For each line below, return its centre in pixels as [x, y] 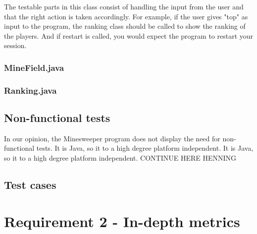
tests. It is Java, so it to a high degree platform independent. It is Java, [145, 148]
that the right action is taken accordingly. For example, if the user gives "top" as [126, 16]
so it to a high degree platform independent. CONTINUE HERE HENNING [120, 158]
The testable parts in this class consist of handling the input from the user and [124, 6]
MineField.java [34, 67]
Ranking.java [30, 90]
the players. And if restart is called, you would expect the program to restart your [129, 35]
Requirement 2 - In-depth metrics [122, 221]
